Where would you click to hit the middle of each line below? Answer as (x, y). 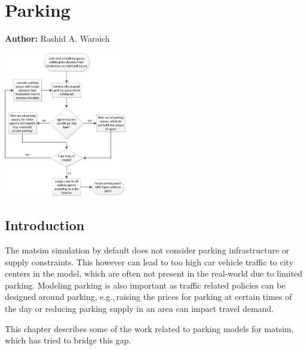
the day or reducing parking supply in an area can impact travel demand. (139, 309)
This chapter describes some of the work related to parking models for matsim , (149, 328)
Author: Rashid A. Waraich (57, 38)
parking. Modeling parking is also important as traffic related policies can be (145, 285)
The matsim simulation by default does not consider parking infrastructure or (147, 250)
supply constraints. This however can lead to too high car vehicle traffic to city (149, 261)
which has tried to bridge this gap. (68, 340)
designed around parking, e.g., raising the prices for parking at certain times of (148, 297)
